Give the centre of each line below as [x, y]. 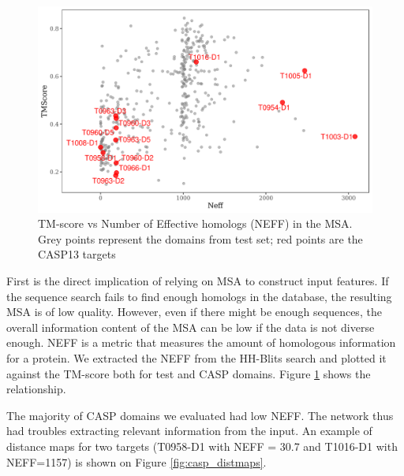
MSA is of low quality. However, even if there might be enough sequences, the [194, 312]
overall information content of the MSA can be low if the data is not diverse [191, 327]
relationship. [36, 389]
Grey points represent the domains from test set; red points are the [200, 238]
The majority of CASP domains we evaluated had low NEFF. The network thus [200, 415]
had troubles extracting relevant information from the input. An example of [189, 431]
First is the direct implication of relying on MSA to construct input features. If [198, 281]
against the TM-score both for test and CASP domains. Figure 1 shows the [189, 373]
